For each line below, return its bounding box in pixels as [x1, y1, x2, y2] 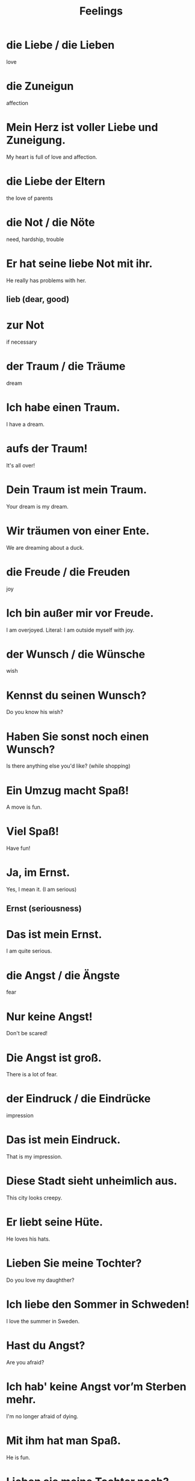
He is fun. [6, 1454, 30, 1461]
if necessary [6, 338, 37, 345]
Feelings [79, 4, 123, 18]
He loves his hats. [6, 1235, 51, 1242]
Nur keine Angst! [6, 1010, 93, 1023]
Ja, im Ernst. [6, 866, 70, 879]
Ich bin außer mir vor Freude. [6, 606, 154, 620]
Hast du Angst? [6, 1339, 85, 1352]
